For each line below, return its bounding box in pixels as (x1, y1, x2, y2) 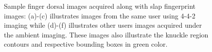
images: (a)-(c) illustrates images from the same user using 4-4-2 (4, 10, 195, 20)
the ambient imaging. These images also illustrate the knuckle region (4, 29, 209, 39)
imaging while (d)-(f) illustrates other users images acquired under (4, 20, 202, 30)
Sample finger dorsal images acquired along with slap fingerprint (4, 1, 196, 11)
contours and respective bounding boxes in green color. (4, 39, 168, 49)
